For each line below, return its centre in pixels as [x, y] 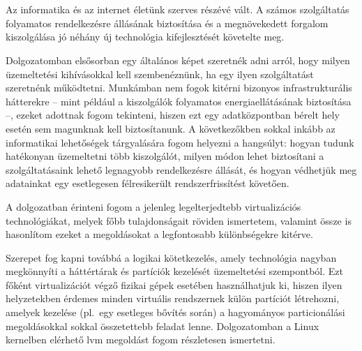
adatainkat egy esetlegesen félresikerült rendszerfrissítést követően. [148, 183]
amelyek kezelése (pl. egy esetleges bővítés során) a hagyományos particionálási [175, 312]
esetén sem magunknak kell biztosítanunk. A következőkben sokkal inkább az [171, 128]
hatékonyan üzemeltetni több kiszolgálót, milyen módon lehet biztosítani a [165, 156]
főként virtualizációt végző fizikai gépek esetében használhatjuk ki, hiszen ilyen [174, 284]
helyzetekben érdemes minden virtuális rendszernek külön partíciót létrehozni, [173, 298]
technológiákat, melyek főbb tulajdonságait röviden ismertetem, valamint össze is [179, 220]
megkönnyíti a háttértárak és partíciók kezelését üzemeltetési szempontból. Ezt [174, 271]
